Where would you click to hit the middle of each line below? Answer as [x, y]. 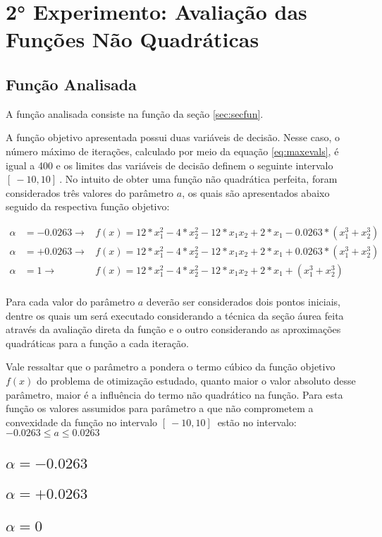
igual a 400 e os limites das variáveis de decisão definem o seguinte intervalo [170, 165]
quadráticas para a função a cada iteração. [97, 343]
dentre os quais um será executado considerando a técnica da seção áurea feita [175, 315]
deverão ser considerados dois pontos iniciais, [243, 302]
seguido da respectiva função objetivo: [88, 206]
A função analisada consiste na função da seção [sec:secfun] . [135, 113]
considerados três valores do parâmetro [90, 192]
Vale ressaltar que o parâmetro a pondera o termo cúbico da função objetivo [171, 367]
